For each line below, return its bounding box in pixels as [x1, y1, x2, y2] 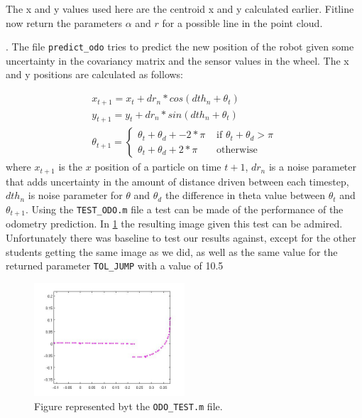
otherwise [216, 144, 258, 155]
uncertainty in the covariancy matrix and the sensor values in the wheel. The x [6, 53, 349, 68]
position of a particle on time [94, 159, 221, 174]
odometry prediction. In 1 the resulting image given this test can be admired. [6, 216, 343, 231]
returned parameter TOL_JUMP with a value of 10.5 [6, 258, 224, 273]
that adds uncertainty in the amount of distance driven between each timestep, [6, 173, 349, 188]
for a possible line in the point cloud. [162, 15, 323, 30]
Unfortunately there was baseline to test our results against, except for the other [6, 230, 356, 245]
